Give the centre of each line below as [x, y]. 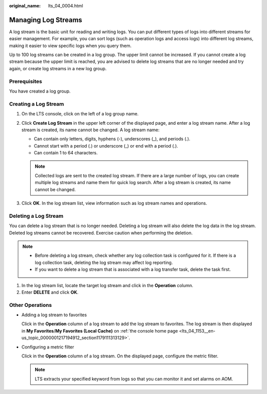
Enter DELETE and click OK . [50, 292]
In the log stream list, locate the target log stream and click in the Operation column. [108, 285]
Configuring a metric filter [48, 347]
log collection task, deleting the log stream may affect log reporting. [104, 262]
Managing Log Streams [46, 20]
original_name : [25, 6]
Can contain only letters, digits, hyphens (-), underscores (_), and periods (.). [112, 139]
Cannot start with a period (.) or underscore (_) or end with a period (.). [106, 146]
